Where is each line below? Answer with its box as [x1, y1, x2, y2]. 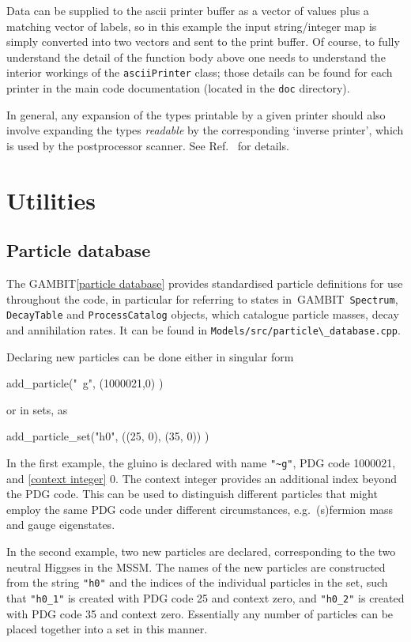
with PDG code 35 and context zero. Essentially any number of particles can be [6, 605, 394, 621]
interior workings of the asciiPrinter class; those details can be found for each [6, 64, 393, 81]
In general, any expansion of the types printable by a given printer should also [6, 106, 386, 123]
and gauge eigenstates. [6, 516, 115, 533]
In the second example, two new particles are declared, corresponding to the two [6, 543, 396, 560]
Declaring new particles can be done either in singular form [6, 348, 294, 364]
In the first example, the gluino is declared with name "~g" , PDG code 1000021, [6, 454, 396, 470]
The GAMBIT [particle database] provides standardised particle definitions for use [6, 275, 403, 292]
